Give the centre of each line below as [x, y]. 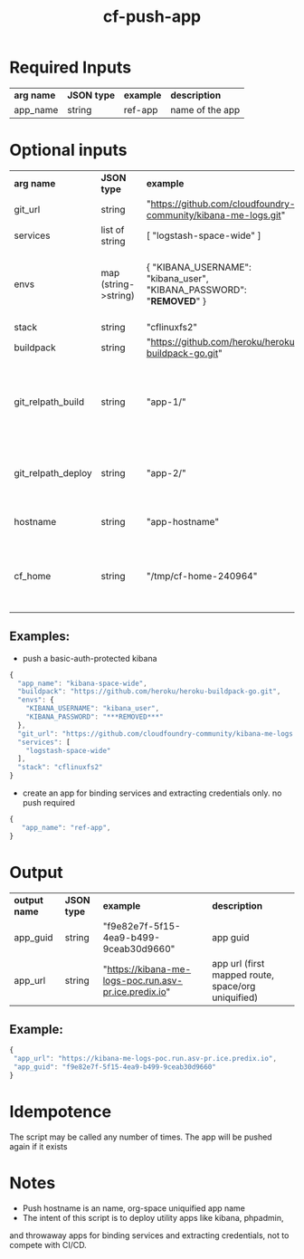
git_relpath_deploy [53, 472]
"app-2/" [166, 472]
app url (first [238, 963]
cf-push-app [152, 17]
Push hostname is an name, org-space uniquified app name [134, 1208]
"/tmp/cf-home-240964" [202, 576]
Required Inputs [71, 67]
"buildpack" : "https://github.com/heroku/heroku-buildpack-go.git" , [149, 691]
